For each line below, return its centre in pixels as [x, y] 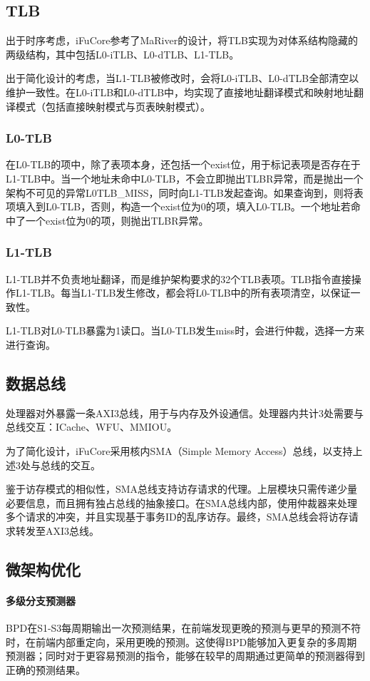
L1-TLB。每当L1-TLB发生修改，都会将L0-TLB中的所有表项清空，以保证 [183, 293]
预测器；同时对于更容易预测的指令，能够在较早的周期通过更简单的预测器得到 [185, 656]
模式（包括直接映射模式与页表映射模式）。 [113, 106]
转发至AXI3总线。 [57, 530]
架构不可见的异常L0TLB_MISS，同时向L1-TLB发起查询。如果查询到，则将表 [185, 192]
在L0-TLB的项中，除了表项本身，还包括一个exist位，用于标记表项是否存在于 [183, 164]
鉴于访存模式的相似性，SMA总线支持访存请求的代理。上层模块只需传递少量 [182, 489]
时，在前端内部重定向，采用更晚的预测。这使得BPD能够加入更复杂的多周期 [181, 641]
